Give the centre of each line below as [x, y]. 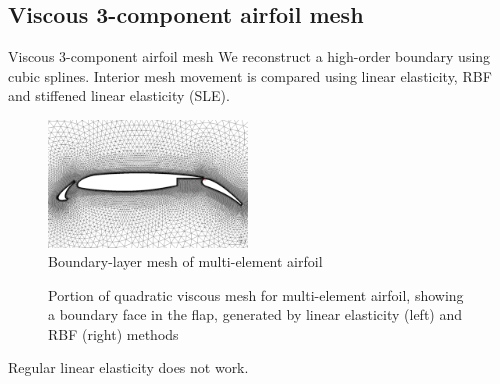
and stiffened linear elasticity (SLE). [119, 95]
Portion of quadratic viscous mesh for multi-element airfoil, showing [256, 294]
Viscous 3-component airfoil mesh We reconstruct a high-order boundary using [249, 56]
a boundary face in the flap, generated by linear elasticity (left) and [255, 314]
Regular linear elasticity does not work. [128, 367]
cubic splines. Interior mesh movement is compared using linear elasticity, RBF [250, 75]
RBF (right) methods [113, 333]
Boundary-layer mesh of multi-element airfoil [185, 261]
